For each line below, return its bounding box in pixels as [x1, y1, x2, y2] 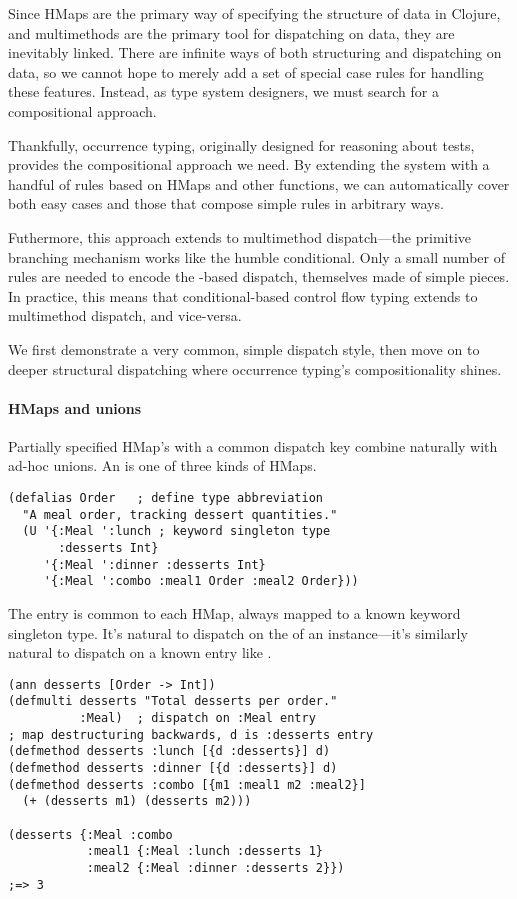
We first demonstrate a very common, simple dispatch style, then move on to [8, 338, 480, 359]
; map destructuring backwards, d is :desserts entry [8, 727, 374, 742]
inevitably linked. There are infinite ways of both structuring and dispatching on [8, 42, 502, 63]
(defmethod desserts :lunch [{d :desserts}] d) [8, 744, 331, 759]
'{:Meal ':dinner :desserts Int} [43, 557, 266, 572]
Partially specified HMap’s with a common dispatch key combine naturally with [8, 435, 498, 456]
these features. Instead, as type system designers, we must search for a [8, 81, 439, 102]
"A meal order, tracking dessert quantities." [22, 507, 338, 522]
